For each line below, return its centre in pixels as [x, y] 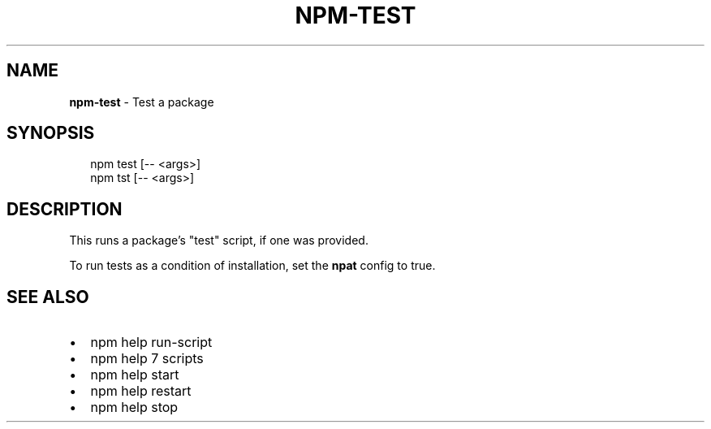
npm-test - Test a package [142, 102]
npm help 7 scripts [147, 359]
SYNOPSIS [51, 133]
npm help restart [141, 391]
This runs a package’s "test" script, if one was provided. [219, 240]
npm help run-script [151, 342]
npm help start [135, 375]
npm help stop [134, 407]
